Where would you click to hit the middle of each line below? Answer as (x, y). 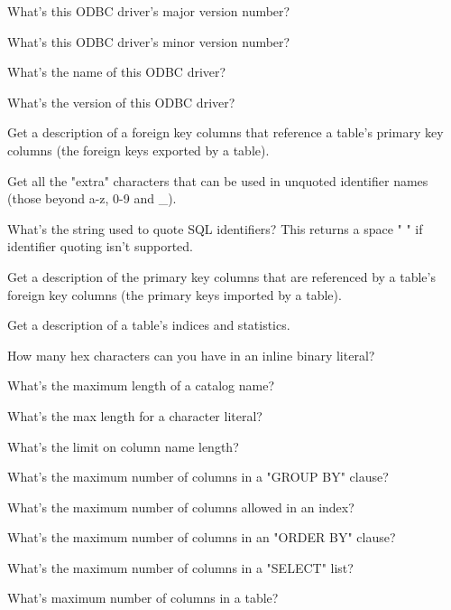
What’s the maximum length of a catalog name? (141, 385)
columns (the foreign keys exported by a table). (138, 150)
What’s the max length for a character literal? (135, 415)
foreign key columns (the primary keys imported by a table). (175, 294)
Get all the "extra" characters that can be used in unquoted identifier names (218, 180)
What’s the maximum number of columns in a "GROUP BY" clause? (198, 477)
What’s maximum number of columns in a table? (143, 598)
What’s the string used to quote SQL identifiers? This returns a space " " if (215, 228)
